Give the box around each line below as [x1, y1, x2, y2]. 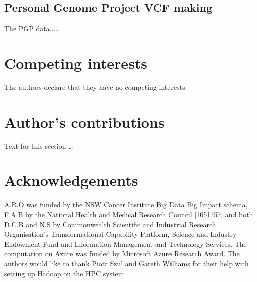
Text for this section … [4, 140, 73, 151]
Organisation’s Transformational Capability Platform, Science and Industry [4, 229, 237, 239]
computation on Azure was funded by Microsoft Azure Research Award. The [4, 248, 240, 259]
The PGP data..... [4, 23, 60, 34]
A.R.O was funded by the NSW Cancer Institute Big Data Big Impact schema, [4, 199, 248, 210]
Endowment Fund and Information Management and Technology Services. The [4, 238, 247, 249]
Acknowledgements [4, 170, 138, 191]
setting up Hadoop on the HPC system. [4, 268, 126, 278]
